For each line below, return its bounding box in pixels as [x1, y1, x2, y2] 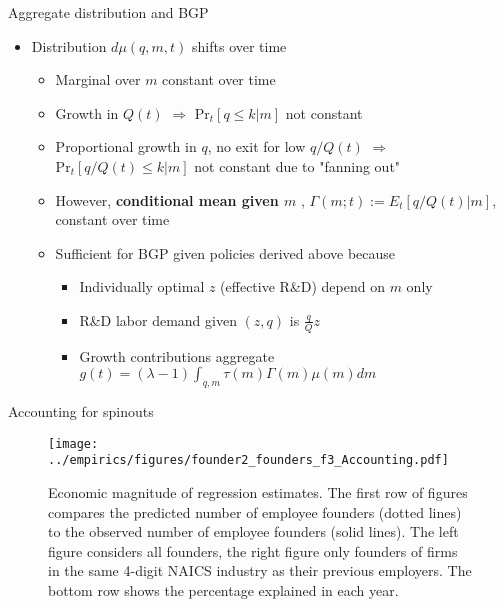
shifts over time [192, 35, 287, 56]
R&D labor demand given [79, 309, 237, 330]
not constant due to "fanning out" [194, 155, 401, 176]
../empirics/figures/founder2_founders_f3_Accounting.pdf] [48, 453, 449, 468]
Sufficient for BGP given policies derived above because [55, 242, 396, 263]
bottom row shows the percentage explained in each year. [48, 580, 399, 601]
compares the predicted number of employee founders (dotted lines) [48, 501, 462, 522]
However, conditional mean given [55, 189, 279, 210]
